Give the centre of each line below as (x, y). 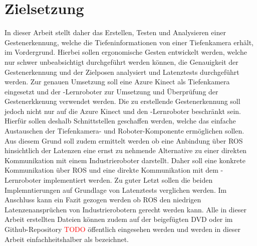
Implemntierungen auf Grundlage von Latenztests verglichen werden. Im (116, 190)
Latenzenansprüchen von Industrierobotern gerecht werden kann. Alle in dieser (125, 209)
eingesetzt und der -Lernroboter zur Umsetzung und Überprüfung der (111, 91)
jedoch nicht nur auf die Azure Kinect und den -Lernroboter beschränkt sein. (123, 111)
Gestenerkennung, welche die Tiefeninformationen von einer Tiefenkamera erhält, (129, 42)
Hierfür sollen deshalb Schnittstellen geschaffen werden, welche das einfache (120, 121)
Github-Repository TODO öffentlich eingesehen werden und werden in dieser (123, 229)
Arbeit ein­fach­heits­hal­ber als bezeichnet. (67, 239)
